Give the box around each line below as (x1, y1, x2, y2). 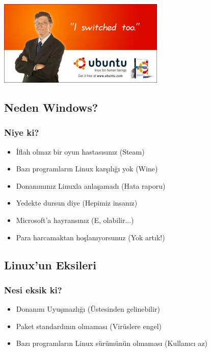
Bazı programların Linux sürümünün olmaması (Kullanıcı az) (16, 338, 208, 348)
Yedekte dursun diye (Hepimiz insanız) (16, 197, 138, 208)
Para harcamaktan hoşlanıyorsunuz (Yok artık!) (16, 232, 165, 242)
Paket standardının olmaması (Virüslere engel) (16, 320, 162, 331)
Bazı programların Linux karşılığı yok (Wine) (16, 163, 158, 174)
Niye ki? (4, 126, 39, 139)
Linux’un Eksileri (4, 257, 96, 272)
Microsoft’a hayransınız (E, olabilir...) (16, 214, 134, 225)
